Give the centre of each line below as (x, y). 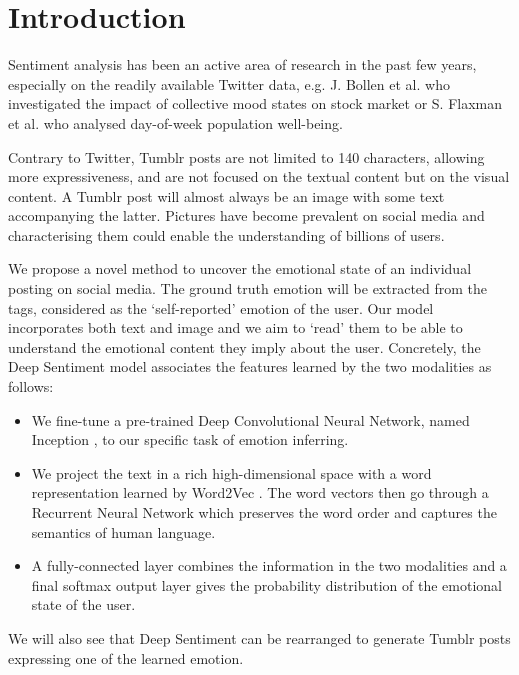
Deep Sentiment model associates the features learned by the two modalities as (250, 366)
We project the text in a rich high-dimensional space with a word (231, 472)
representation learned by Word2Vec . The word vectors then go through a (260, 492)
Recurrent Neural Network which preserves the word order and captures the (264, 512)
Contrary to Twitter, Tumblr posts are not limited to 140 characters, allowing (246, 156)
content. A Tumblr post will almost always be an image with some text (226, 195)
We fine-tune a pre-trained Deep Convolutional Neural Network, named (250, 419)
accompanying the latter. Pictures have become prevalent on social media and (246, 215)
